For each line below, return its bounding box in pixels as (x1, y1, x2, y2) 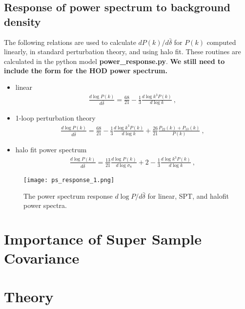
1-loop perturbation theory (15, 113, 96, 123)
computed (206, 37, 236, 47)
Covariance (4, 248, 80, 268)
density (4, 14, 41, 29)
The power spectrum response (23, 190, 113, 201)
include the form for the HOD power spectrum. (4, 65, 167, 76)
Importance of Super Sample (4, 229, 202, 249)
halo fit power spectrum (15, 144, 87, 155)
